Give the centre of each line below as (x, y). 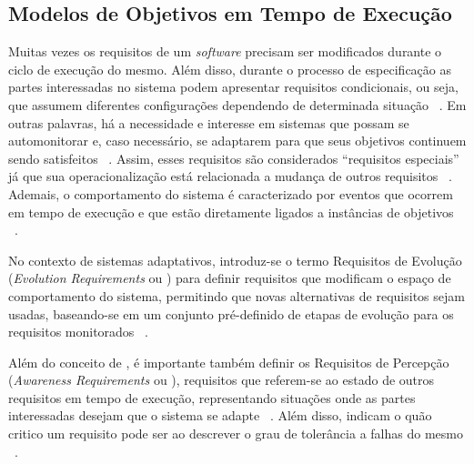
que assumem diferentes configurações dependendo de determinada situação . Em (237, 104)
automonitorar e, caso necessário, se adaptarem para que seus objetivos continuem (237, 141)
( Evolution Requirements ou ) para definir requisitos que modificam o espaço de (230, 278)
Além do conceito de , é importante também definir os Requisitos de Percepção (229, 362)
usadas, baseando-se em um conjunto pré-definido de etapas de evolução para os (231, 313)
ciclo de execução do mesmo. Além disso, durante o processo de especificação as (230, 69)
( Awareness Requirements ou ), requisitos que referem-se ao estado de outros (222, 380)
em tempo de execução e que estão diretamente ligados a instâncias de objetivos (231, 212)
